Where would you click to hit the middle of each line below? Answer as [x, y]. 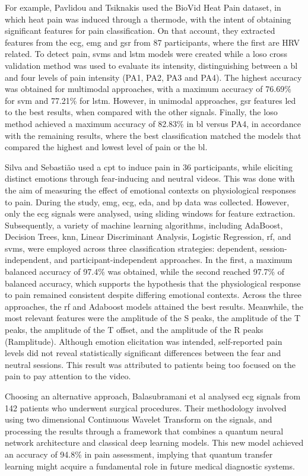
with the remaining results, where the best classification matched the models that [153, 135]
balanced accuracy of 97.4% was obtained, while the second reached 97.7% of [145, 272]
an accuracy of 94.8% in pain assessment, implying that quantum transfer [139, 454]
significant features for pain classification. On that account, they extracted [140, 31]
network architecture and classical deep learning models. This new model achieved [154, 442]
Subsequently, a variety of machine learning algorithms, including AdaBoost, [144, 225]
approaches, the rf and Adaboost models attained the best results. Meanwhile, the [154, 306]
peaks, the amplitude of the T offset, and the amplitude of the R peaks [134, 330]
